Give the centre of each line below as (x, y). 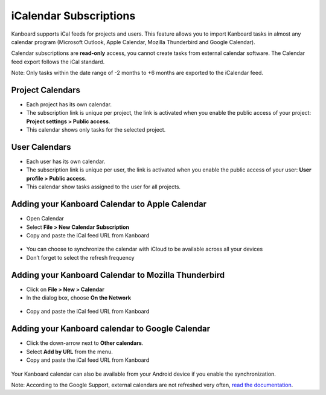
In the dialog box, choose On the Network (78, 298)
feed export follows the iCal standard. (58, 62)
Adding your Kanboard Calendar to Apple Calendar (109, 204)
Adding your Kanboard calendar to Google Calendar (111, 329)
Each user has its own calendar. (66, 162)
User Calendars (41, 147)
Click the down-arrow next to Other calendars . (85, 343)
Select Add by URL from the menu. (69, 352)
